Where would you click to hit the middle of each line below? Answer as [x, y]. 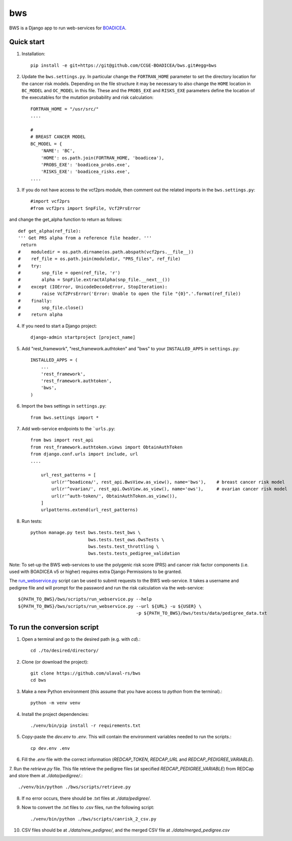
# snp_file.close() [51, 307]
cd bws [39, 680]
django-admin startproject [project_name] [83, 337]
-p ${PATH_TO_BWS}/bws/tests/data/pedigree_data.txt [201, 613]
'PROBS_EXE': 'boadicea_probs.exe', [85, 165]
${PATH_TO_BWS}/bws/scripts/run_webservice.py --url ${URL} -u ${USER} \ [110, 606]
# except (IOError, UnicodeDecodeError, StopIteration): [93, 287]
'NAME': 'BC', [58, 151]
